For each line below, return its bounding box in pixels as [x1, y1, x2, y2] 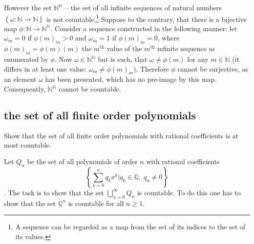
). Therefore [133, 63, 169, 74]
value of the [106, 43, 142, 54]
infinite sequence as [157, 43, 215, 54]
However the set [4, 2, 52, 12]
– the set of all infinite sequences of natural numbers [64, 2, 222, 12]
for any [187, 54, 209, 64]
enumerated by [4, 54, 48, 64]
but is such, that [98, 54, 148, 64]
